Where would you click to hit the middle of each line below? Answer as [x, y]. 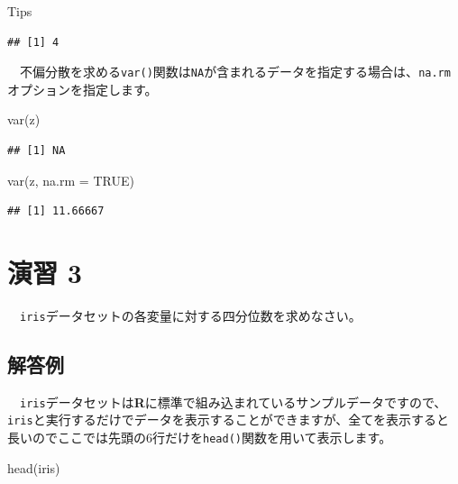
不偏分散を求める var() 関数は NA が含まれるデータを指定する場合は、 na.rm [235, 72]
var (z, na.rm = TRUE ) [71, 180]
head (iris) [34, 467]
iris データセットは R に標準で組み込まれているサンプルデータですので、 [234, 402]
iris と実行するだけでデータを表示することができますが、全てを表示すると [229, 420]
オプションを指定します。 [82, 89]
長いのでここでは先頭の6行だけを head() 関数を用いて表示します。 [200, 438]
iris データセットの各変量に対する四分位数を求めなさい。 [191, 315]
